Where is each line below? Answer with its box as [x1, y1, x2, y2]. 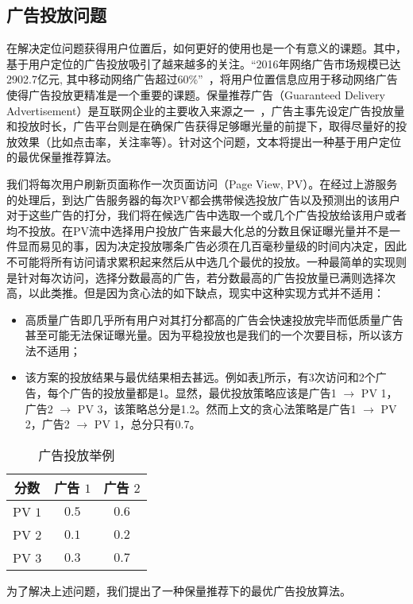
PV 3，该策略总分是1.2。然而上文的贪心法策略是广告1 [77, 400, 357, 416]
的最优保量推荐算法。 [6, 149, 118, 165]
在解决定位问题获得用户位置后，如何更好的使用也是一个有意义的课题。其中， [6, 40, 407, 56]
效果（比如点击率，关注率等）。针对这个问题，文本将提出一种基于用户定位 [17, 133, 401, 149]
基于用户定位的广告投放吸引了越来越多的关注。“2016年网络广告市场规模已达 [6, 55, 401, 72]
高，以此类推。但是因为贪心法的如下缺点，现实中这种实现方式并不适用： [6, 285, 384, 301]
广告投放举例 [38, 445, 115, 464]
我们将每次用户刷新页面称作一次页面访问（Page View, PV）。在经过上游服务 [6, 175, 398, 192]
